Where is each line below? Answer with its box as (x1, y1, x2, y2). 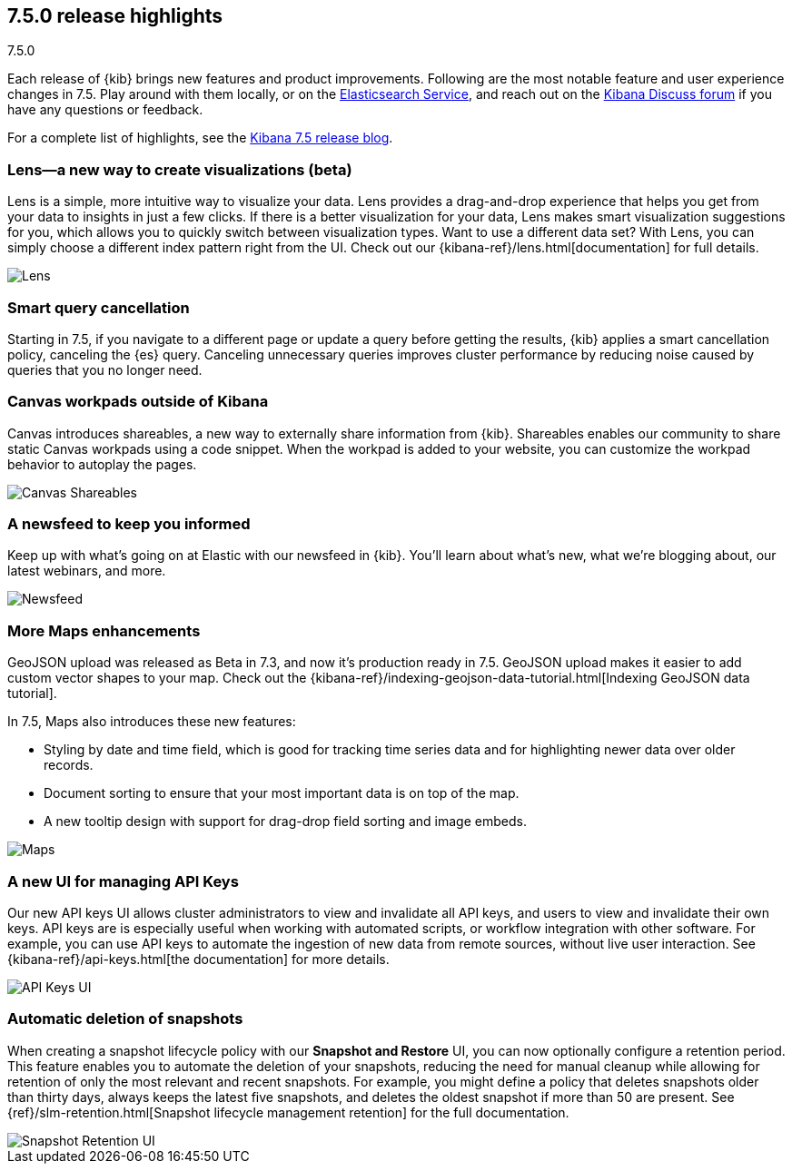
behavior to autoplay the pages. (7, 456, 197, 472)
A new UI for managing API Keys (7, 871, 239, 891)
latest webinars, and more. (7, 563, 166, 579)
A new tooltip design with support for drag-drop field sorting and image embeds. (44, 813, 527, 830)
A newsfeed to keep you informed (7, 515, 251, 534)
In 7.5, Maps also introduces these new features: (7, 713, 296, 730)
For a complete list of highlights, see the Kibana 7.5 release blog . (7, 130, 393, 146)
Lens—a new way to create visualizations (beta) (7, 160, 352, 179)
